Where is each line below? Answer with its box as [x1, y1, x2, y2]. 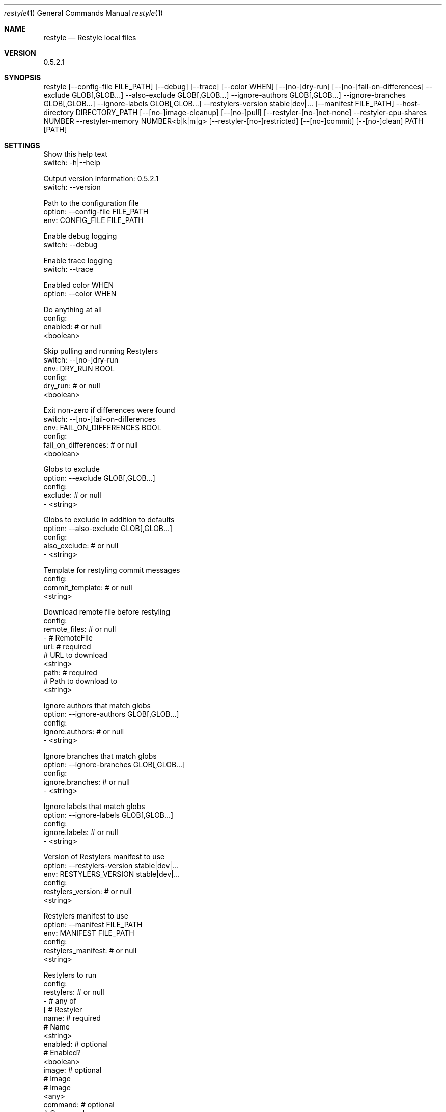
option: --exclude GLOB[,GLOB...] [43, 474, 155, 482]
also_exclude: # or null [43, 541, 119, 550]
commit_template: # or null [43, 583, 132, 592]
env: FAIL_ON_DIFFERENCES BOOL [43, 423, 161, 432]
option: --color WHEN [43, 289, 117, 298]
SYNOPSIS [4, 73, 41, 82]
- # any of [43, 996, 76, 1005]
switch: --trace [43, 265, 94, 273]
